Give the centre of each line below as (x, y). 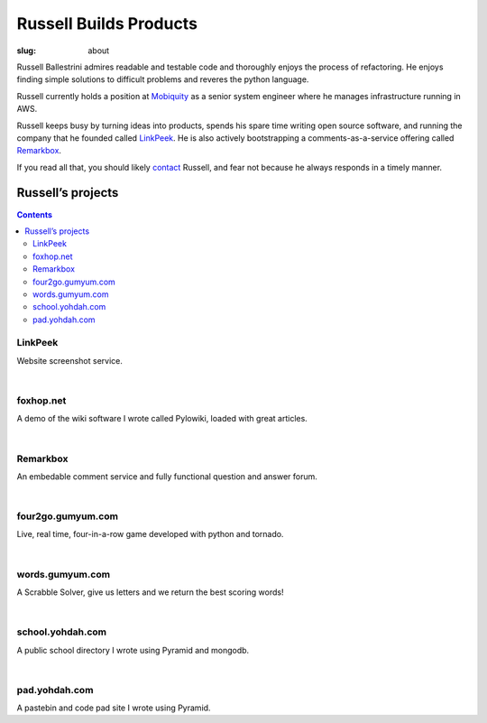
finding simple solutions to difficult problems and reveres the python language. (163, 79)
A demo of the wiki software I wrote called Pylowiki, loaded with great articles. (162, 419)
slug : (26, 51)
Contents (35, 214)
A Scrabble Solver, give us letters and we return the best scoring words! (150, 592)
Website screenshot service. (70, 360)
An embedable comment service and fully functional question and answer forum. (167, 476)
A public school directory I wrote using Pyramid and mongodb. (133, 650)
